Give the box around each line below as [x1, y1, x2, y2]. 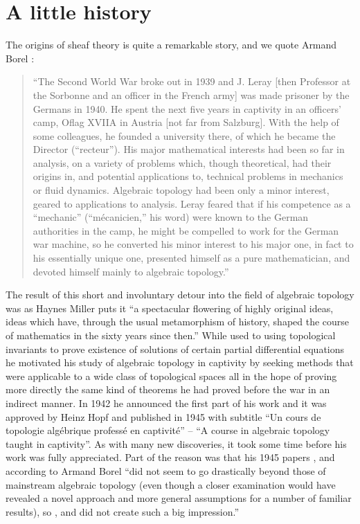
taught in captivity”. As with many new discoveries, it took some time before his [6, 436, 347, 451]
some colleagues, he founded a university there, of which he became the [33, 128, 336, 143]
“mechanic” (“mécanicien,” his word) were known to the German [33, 210, 309, 224]
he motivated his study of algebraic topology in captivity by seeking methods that [6, 355, 354, 370]
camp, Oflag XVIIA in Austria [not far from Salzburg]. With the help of [33, 115, 339, 129]
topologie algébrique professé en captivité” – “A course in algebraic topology [6, 423, 330, 437]
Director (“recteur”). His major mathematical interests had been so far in [33, 142, 345, 156]
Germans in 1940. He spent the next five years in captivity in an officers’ [33, 101, 341, 116]
